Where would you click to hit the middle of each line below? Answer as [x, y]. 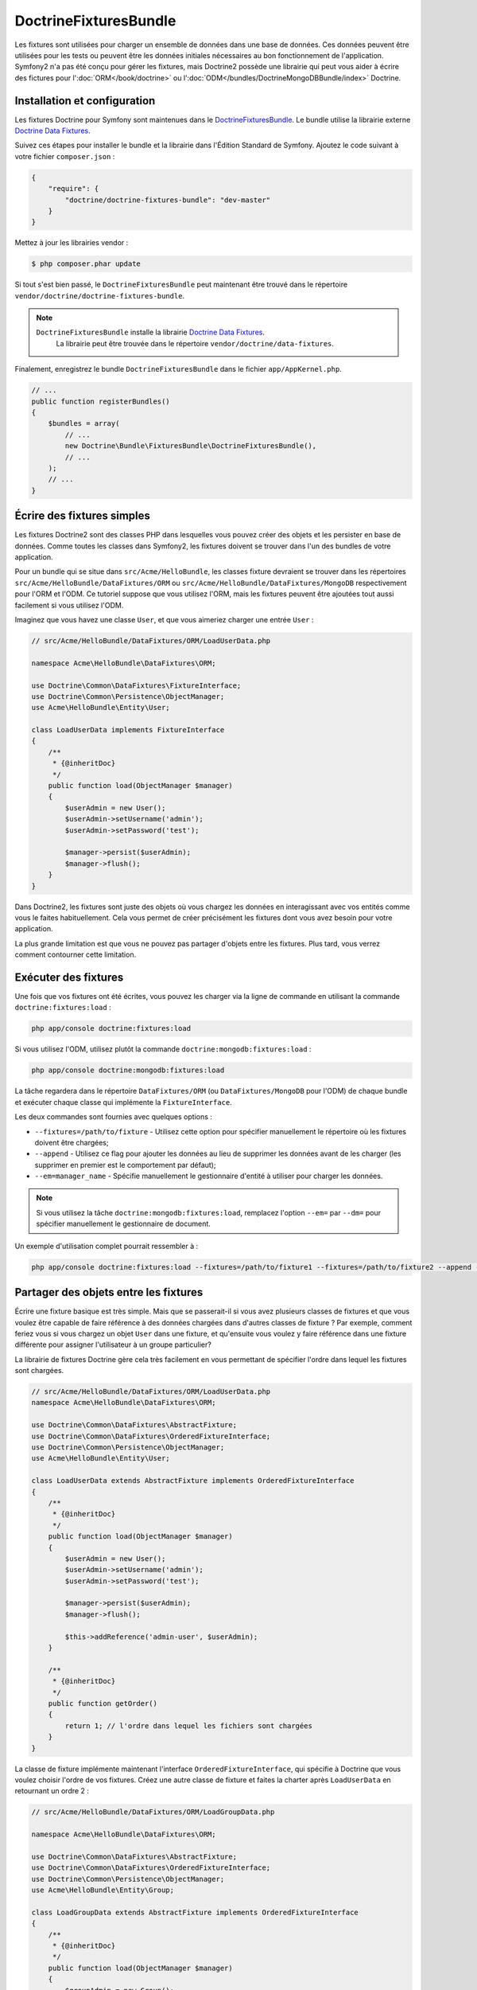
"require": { [74, 189]
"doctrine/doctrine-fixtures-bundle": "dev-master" [168, 200]
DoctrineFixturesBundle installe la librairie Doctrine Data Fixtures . [151, 332]
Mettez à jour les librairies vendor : [72, 243]
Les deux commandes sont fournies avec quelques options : [113, 1117]
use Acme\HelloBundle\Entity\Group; [103, 1890]
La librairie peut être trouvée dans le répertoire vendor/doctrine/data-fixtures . [195, 343]
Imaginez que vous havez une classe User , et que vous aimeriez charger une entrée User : [164, 619]
